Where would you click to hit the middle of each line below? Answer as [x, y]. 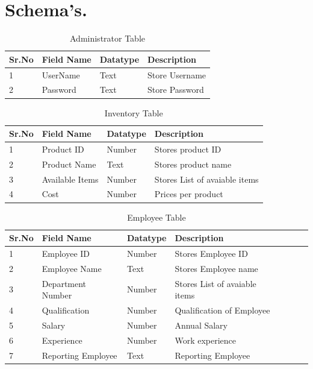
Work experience [206, 340]
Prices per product [189, 194]
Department [64, 283]
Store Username [177, 74]
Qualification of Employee [222, 310]
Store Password [176, 90]
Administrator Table [108, 38]
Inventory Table [134, 112]
